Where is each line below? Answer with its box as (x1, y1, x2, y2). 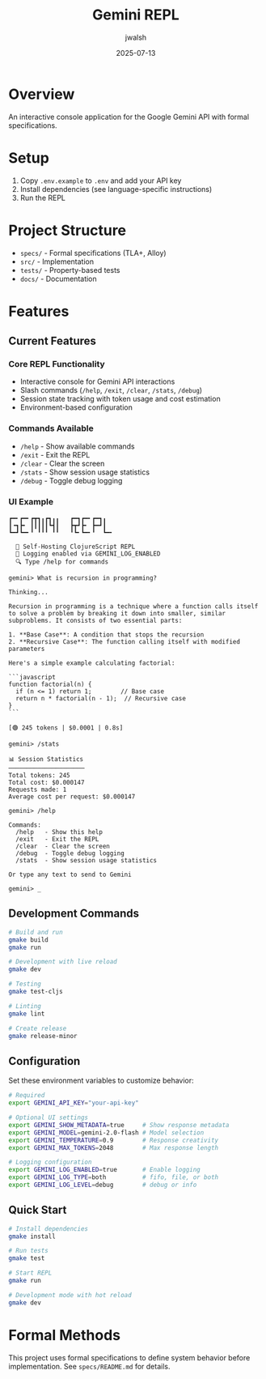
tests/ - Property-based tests (19, 265, 120, 275)
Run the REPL (19, 193, 66, 202)
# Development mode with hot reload (8, 1291, 132, 1299)
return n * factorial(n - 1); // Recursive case (15, 695, 186, 703)
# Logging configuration (8, 1158, 92, 1167)
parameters (8, 645, 45, 653)
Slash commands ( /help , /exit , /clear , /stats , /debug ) (19, 385, 203, 395)
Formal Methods (8, 1326, 121, 1344)
